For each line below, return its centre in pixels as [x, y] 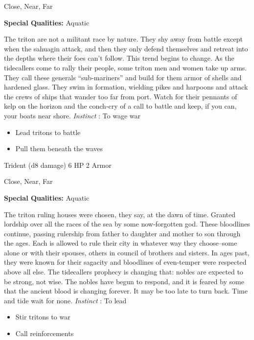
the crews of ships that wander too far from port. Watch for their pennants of [121, 96]
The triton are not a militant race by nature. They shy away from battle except [123, 39]
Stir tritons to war [43, 317]
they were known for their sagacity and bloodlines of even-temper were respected [125, 262]
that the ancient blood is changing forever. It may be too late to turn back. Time [126, 291]
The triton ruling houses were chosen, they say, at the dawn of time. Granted [120, 214]
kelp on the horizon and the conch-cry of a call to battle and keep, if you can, [120, 106]
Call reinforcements [45, 333]
